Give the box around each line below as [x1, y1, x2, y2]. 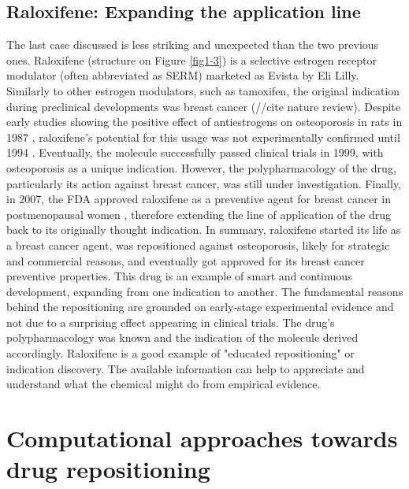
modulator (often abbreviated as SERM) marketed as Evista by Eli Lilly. [6, 67, 359, 83]
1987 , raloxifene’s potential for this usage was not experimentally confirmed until [6, 128, 400, 145]
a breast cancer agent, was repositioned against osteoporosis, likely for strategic [6, 236, 390, 253]
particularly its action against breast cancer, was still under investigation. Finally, [6, 175, 402, 191]
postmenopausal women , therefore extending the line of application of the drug [6, 206, 391, 222]
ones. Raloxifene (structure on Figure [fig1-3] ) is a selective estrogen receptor [6, 51, 377, 68]
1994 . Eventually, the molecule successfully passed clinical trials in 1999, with [6, 144, 384, 161]
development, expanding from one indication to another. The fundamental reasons [6, 283, 403, 299]
